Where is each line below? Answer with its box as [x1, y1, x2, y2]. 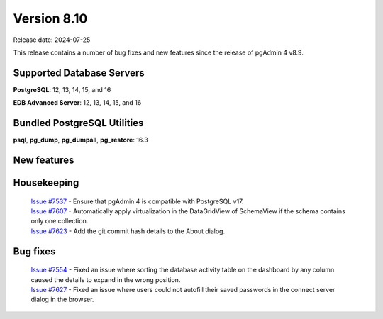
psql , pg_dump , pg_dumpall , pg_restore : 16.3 [13, 135, 148, 145]
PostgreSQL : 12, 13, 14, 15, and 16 [13, 85, 111, 94]
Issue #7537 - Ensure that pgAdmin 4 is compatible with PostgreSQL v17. [30, 197, 244, 206]
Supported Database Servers [13, 67, 145, 79]
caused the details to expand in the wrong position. [30, 275, 181, 284]
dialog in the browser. [30, 295, 94, 304]
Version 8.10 [13, 11, 88, 26]
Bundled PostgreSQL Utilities [13, 117, 144, 129]
